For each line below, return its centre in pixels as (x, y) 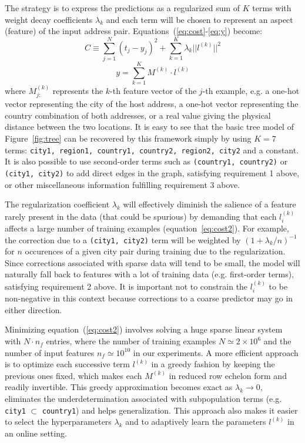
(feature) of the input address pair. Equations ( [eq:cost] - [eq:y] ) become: (134, 31)
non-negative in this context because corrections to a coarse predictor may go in (149, 298)
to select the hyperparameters (58, 422)
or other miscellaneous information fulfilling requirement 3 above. (123, 184)
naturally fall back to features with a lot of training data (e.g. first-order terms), (150, 274)
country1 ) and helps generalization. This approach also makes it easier (170, 410)
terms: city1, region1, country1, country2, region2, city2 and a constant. (152, 150)
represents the (78, 90)
